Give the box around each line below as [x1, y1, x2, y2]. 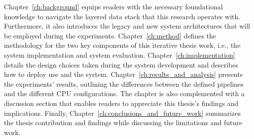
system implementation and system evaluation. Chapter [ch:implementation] [4, 49, 235, 60]
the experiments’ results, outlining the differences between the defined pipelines [4, 78, 244, 89]
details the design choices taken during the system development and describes [4, 59, 239, 69]
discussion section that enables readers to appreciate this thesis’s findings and [4, 98, 239, 108]
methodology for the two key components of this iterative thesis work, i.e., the [4, 40, 241, 50]
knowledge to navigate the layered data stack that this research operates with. [4, 11, 241, 21]
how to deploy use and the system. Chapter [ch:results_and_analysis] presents [4, 69, 243, 79]
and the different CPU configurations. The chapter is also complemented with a [4, 88, 245, 99]
